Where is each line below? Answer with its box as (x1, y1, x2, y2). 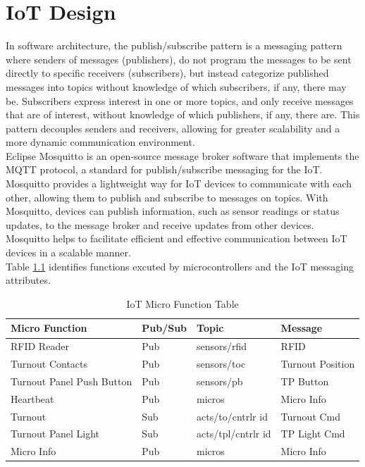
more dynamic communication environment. (6, 135, 195, 149)
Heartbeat (11, 391, 54, 406)
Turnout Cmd (280, 409, 341, 423)
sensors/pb (197, 373, 243, 388)
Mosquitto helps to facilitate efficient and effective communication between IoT (6, 231, 347, 246)
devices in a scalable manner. (6, 245, 131, 260)
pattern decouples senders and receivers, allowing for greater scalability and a (6, 120, 340, 135)
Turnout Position (280, 356, 355, 371)
